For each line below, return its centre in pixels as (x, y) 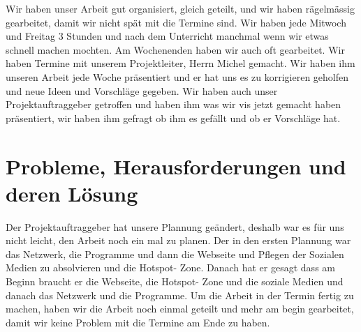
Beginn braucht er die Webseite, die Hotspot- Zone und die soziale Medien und (175, 281)
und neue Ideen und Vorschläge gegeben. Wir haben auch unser (142, 90)
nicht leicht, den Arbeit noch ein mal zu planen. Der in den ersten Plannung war (178, 240)
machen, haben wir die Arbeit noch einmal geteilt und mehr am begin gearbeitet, (180, 309)
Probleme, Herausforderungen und (176, 166)
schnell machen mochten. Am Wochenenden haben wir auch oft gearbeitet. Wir (175, 49)
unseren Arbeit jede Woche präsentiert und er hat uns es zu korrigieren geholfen (177, 76)
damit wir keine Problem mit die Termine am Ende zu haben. (138, 322)
